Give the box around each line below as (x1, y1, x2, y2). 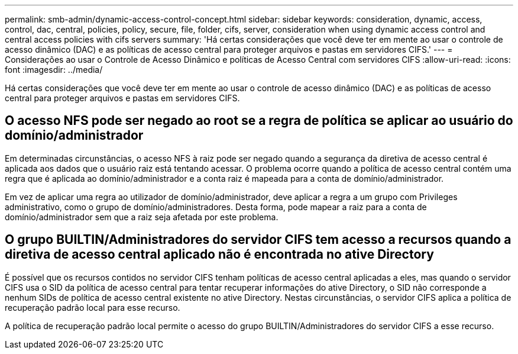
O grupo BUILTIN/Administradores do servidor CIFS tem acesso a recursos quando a (5, 232, 511, 247)
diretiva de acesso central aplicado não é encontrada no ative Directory (5, 247, 434, 262)
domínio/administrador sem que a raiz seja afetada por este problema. (5, 211, 279, 222)
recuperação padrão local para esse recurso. (5, 302, 180, 313)
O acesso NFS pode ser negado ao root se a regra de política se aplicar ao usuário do (5, 113, 513, 128)
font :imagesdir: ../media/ (5, 65, 103, 75)
